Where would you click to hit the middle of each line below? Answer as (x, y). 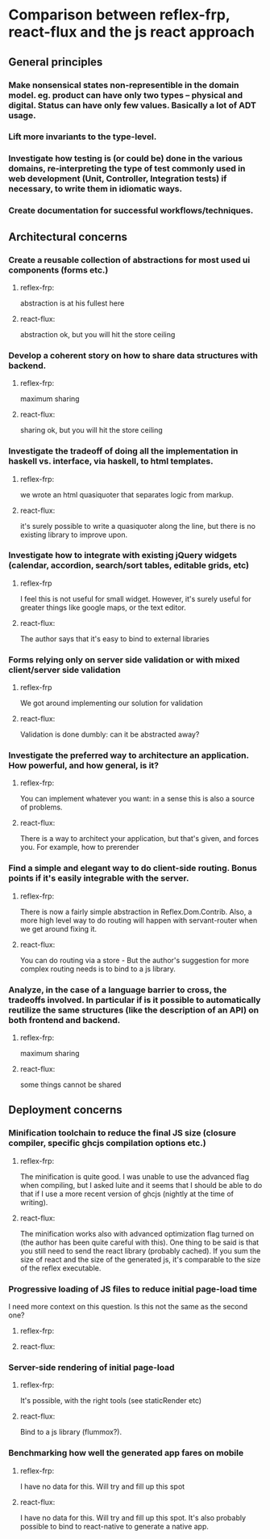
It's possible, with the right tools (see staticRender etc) (111, 1401)
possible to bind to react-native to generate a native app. (114, 1526)
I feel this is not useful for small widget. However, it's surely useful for (135, 598)
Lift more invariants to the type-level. (83, 137)
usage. (22, 115)
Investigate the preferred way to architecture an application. (129, 755)
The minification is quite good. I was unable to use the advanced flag (135, 1176)
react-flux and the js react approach (132, 32)
